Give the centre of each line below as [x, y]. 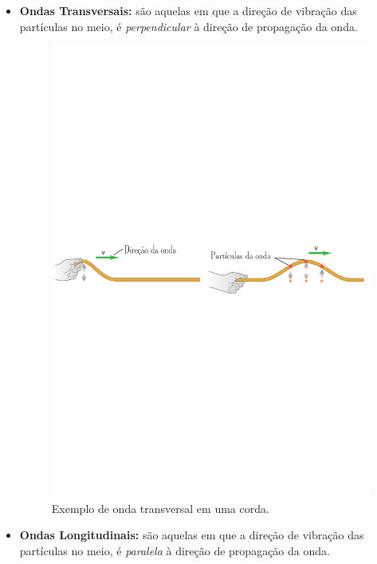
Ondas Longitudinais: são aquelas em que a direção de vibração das [192, 535]
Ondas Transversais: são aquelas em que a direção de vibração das [188, 10]
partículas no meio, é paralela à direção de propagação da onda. [175, 550]
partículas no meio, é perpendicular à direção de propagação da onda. [188, 26]
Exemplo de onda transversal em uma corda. [160, 508]
